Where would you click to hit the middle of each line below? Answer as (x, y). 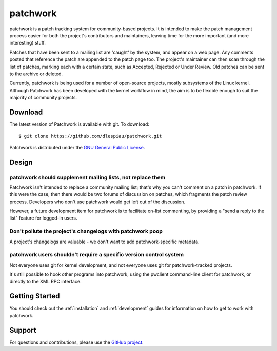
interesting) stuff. (28, 43)
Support (23, 330)
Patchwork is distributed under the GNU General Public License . (77, 147)
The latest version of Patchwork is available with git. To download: (80, 124)
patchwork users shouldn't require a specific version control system (97, 255)
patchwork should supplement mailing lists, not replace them (87, 177)
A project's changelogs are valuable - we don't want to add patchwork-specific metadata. (104, 242)
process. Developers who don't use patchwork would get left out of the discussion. (97, 202)
